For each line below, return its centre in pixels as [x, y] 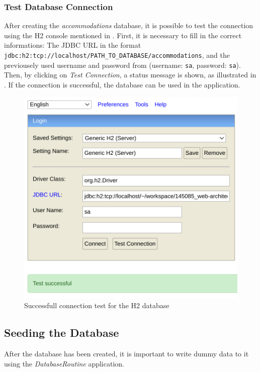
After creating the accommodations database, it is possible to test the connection [129, 25]
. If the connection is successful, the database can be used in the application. [122, 84]
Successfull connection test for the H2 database [97, 305]
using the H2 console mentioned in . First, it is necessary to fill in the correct [123, 35]
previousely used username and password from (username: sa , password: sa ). [122, 65]
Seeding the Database [62, 333]
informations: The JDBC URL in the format [73, 45]
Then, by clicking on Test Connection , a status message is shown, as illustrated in [130, 75]
